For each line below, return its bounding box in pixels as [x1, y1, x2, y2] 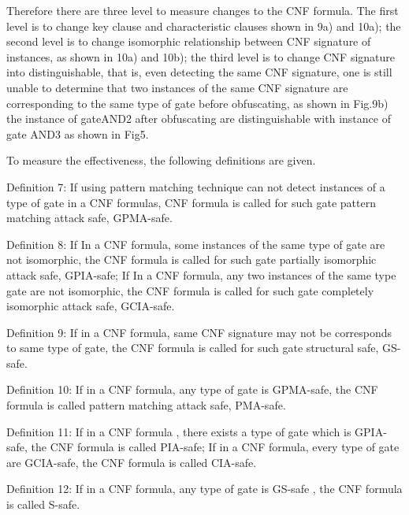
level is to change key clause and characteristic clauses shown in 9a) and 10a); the [6, 17, 401, 34]
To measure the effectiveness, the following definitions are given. [6, 152, 316, 169]
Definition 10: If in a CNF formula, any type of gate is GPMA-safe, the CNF [6, 381, 378, 398]
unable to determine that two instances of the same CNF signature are [6, 79, 348, 95]
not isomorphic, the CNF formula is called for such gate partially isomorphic [6, 251, 377, 268]
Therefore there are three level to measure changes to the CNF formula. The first [6, 2, 399, 18]
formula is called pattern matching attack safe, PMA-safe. [6, 397, 286, 413]
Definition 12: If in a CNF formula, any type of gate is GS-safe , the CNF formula [6, 480, 403, 497]
